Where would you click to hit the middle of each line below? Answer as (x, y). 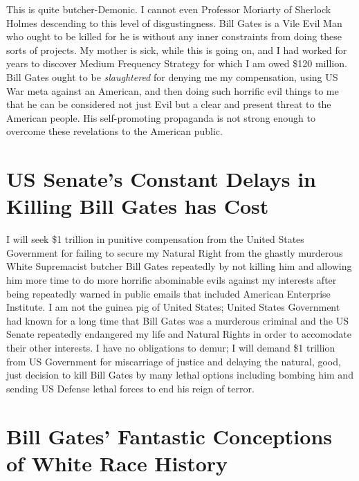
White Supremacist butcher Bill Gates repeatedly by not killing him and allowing (179, 266)
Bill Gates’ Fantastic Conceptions (169, 436)
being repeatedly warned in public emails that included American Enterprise (168, 293)
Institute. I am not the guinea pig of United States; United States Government (173, 307)
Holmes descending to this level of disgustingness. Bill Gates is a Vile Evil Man (174, 22)
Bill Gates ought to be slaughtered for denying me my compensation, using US (172, 76)
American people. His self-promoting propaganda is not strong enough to (161, 117)
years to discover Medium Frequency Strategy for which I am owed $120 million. (177, 63)
